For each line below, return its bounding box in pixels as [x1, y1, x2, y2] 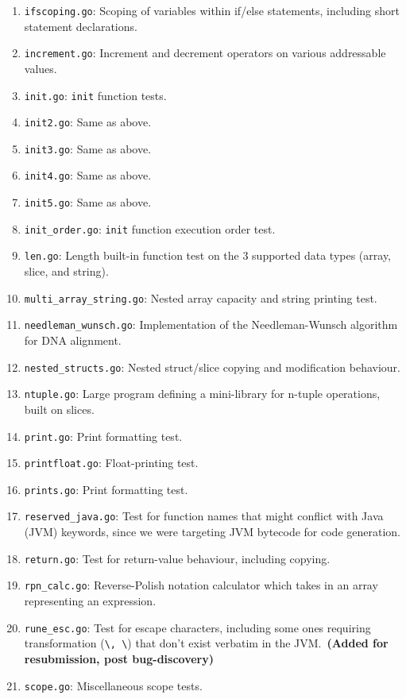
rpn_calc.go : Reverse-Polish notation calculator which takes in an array [24, 577, 378, 593]
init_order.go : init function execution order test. [24, 220, 276, 237]
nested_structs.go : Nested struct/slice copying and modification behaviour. [24, 358, 400, 375]
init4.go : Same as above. [24, 167, 152, 183]
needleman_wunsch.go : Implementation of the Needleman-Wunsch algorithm [24, 316, 398, 333]
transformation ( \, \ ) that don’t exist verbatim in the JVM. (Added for [24, 635, 389, 651]
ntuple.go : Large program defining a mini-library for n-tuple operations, [24, 385, 381, 402]
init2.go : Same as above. [24, 114, 152, 130]
